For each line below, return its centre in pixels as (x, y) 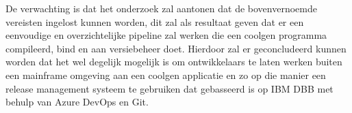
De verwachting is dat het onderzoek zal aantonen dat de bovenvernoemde (161, 8)
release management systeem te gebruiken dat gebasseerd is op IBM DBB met (169, 88)
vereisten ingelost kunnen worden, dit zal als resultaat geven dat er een (155, 21)
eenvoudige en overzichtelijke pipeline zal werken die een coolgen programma (166, 35)
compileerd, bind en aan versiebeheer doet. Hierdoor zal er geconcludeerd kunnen (176, 48)
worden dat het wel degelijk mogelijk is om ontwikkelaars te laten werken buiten (174, 62)
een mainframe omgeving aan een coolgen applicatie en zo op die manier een (166, 75)
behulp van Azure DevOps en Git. (77, 102)
